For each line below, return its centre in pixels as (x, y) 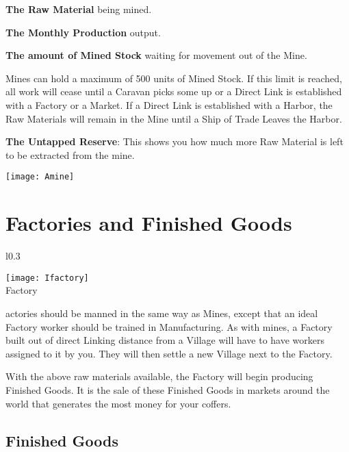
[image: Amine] (40, 177)
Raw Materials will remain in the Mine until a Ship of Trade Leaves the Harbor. (174, 118)
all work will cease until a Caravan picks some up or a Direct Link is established (174, 91)
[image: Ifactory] (47, 278)
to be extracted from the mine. (70, 154)
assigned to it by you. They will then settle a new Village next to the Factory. (169, 353)
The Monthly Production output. (83, 32)
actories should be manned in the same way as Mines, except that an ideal (162, 313)
